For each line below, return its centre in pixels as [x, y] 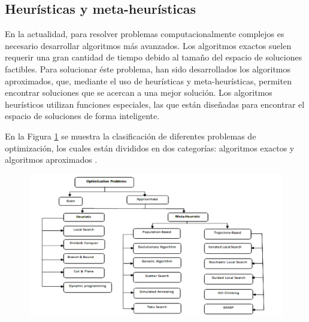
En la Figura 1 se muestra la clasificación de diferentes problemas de [131, 136]
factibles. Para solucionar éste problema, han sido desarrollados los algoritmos [148, 69]
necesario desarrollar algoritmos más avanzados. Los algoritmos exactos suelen [148, 45]
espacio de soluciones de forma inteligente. [82, 116]
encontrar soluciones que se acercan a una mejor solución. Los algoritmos [139, 92]
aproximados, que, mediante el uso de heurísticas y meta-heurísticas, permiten [148, 80]
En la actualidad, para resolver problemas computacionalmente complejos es [145, 34]
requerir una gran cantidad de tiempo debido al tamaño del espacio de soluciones [154, 57]
